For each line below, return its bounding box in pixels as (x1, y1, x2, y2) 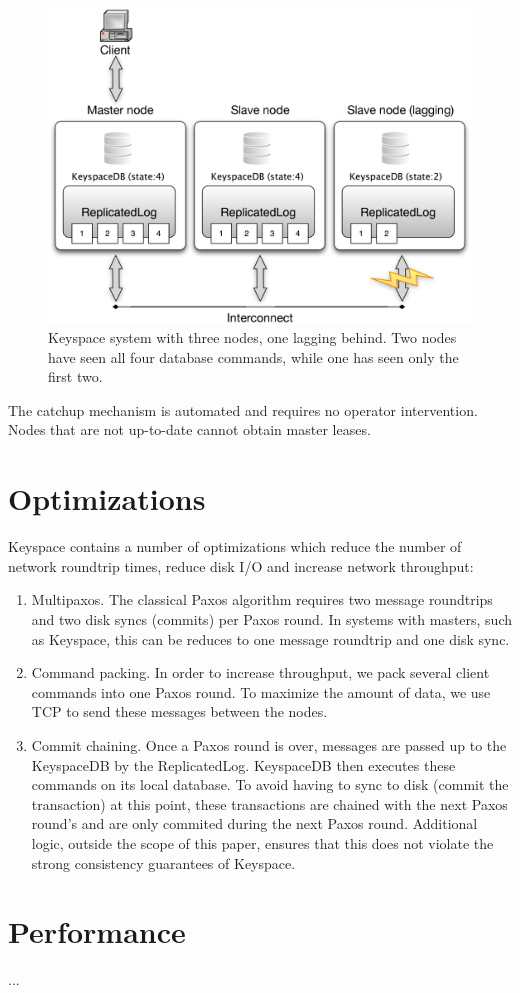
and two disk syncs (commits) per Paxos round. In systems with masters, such (31, 608, 513, 629)
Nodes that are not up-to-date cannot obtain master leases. (8, 419, 371, 440)
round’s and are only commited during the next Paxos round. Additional (31, 813, 478, 834)
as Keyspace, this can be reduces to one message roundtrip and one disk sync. (31, 628, 510, 649)
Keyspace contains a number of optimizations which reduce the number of (8, 536, 462, 557)
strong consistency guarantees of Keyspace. (31, 852, 296, 873)
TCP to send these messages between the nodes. (31, 701, 328, 722)
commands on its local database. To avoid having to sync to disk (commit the (31, 774, 509, 795)
